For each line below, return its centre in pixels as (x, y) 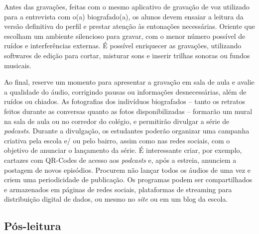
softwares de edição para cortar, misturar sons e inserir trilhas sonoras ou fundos (127, 55)
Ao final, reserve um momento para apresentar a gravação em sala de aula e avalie (129, 82)
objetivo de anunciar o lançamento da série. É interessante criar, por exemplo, (123, 150)
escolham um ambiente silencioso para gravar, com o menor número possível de (125, 36)
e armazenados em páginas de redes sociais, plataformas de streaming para (118, 189)
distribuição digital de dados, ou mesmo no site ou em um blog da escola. (116, 199)
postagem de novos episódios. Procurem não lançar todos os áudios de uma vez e (128, 170)
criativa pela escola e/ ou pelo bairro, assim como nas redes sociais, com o (117, 140)
